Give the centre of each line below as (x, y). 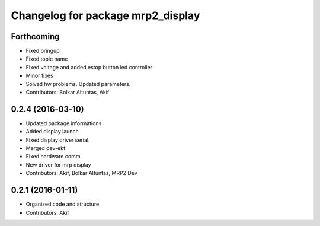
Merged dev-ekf (46, 148)
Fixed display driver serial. (58, 140)
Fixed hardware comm (53, 157)
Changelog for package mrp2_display (105, 15)
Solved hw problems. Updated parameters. (78, 84)
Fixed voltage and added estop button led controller (89, 67)
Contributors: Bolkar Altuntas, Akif (68, 93)
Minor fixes (39, 76)
